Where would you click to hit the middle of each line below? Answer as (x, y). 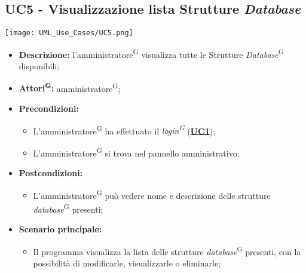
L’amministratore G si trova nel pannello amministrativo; (136, 152)
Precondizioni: (49, 108)
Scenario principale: (60, 229)
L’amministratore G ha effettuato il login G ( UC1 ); (124, 130)
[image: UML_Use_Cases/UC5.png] (69, 33)
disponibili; (39, 66)
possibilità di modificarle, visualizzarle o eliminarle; (127, 263)
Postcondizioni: (51, 173)
